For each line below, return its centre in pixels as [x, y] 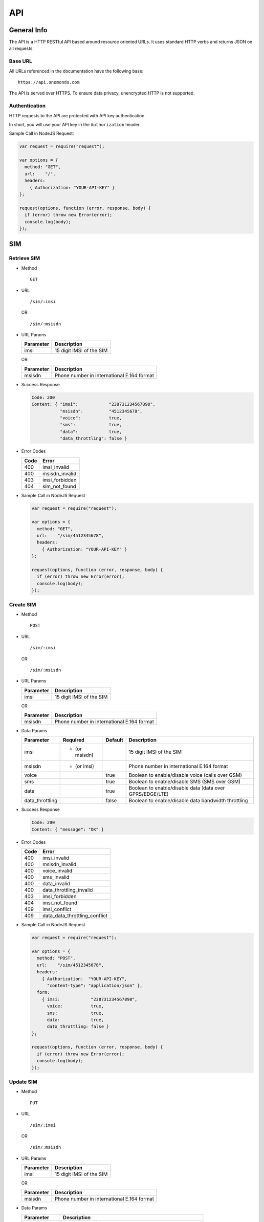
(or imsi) [85, 766]
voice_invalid [57, 871]
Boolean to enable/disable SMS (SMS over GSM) [185, 782]
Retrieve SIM [24, 258]
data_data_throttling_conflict [75, 916]
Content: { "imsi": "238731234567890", [94, 404]
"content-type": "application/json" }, [95, 985]
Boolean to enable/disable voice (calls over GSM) [185, 775]
